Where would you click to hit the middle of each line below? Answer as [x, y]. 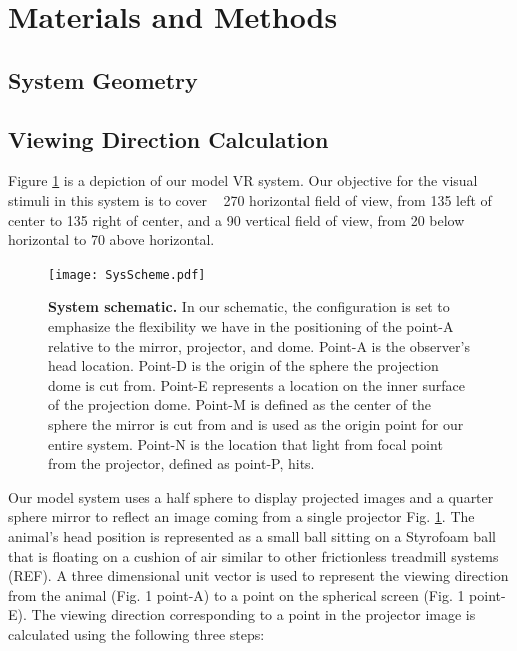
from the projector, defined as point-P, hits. [181, 463]
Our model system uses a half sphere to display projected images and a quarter [251, 496]
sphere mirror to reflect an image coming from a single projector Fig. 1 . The [241, 516]
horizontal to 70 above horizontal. [111, 239]
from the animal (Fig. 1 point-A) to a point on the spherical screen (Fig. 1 [236, 594]
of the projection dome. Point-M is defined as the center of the [240, 404]
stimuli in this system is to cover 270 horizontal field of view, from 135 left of [250, 199]
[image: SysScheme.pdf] [127, 274]
